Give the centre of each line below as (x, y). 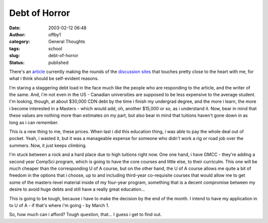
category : (20, 42)
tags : (15, 48)
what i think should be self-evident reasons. (54, 78)
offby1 (55, 34)
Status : (17, 63)
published (59, 63)
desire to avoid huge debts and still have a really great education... (77, 189)
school (55, 48)
